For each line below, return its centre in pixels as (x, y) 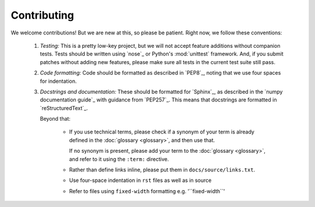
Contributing (42, 15)
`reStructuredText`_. (64, 108)
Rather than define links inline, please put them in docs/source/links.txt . (162, 170)
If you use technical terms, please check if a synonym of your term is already (162, 132)
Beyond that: (55, 119)
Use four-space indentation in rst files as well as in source (140, 180)
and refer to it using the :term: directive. (119, 159)
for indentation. (58, 81)
